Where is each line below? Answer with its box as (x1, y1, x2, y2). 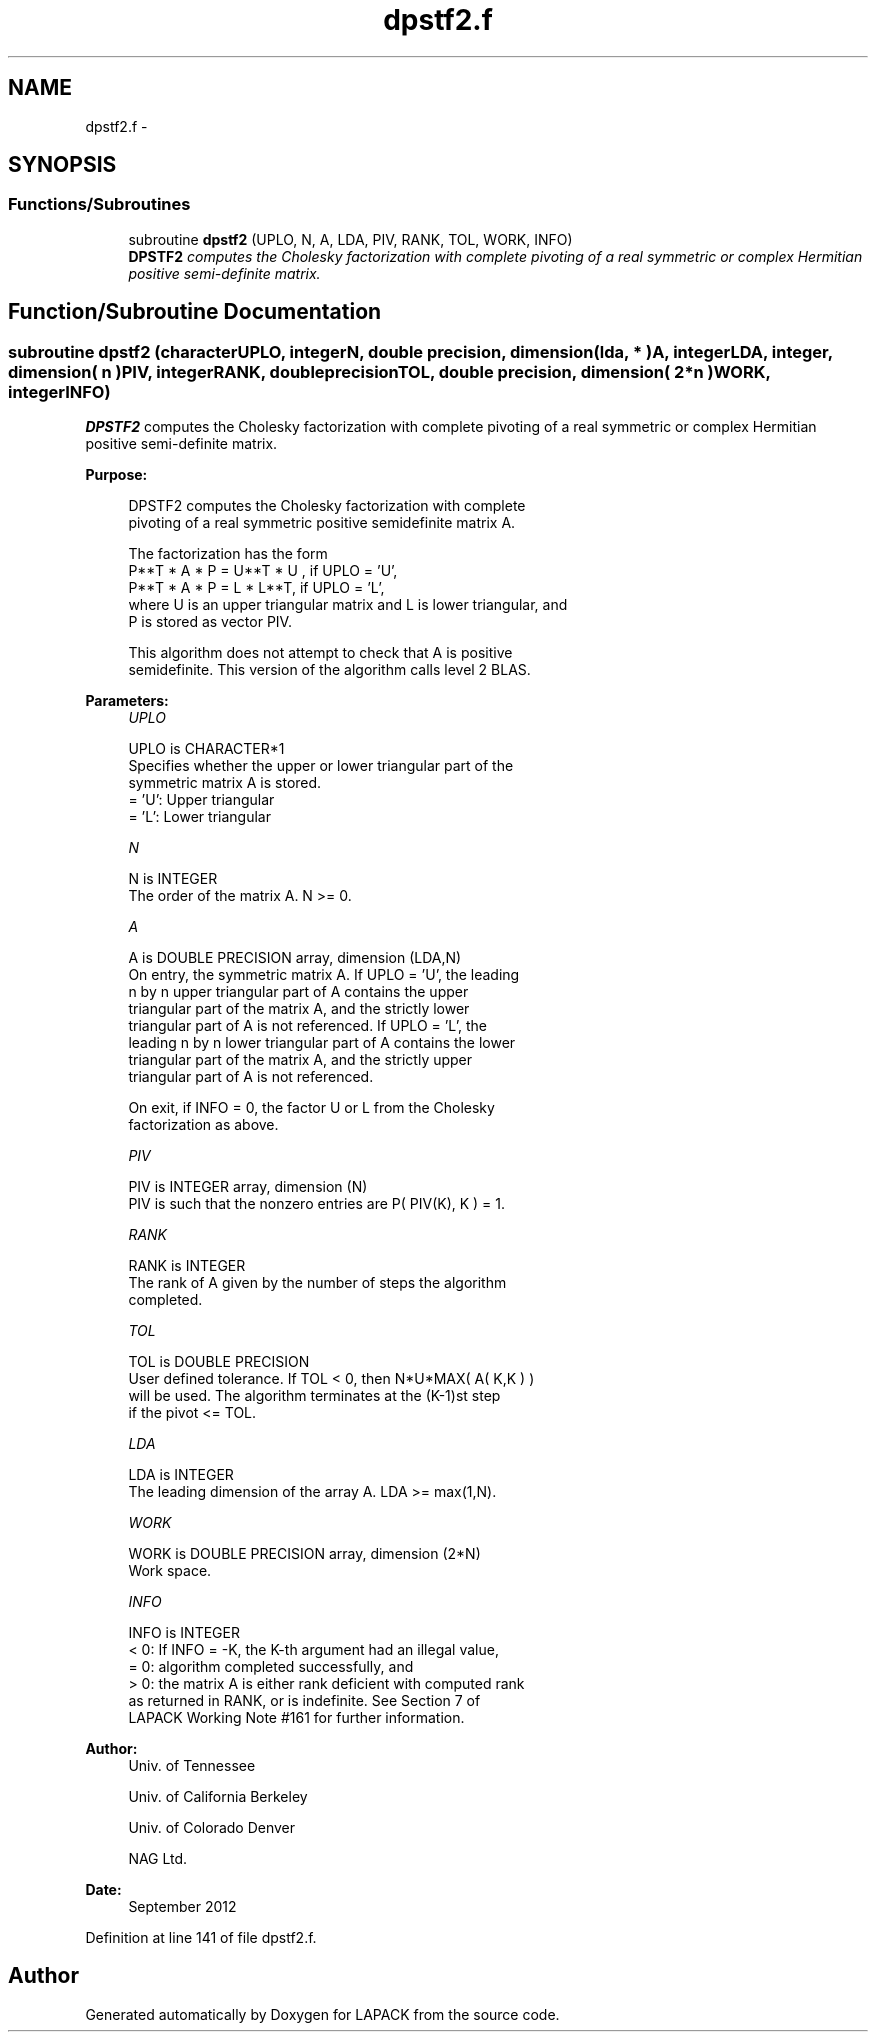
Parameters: (85, 692, 169, 710)
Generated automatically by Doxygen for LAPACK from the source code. (85, 2005, 560, 2023)
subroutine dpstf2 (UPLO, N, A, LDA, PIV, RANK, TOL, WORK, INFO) (128, 230, 573, 248)
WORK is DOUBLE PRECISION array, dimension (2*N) (128, 1545, 481, 1563)
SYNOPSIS (8, 152, 117, 178)
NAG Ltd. (128, 1850, 188, 1868)
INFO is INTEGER (128, 1624, 240, 1642)
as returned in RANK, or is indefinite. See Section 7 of (128, 1692, 481, 1710)
